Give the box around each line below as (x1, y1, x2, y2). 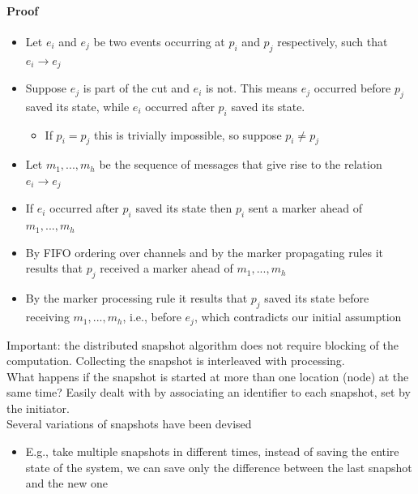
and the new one (25, 475, 108, 492)
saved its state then (135, 200, 232, 217)
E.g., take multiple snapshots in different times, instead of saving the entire (25, 443, 399, 460)
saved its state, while (25, 97, 130, 114)
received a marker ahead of (100, 260, 233, 277)
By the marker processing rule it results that (25, 290, 248, 307)
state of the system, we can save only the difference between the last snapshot (25, 458, 412, 475)
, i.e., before (122, 308, 181, 325)
